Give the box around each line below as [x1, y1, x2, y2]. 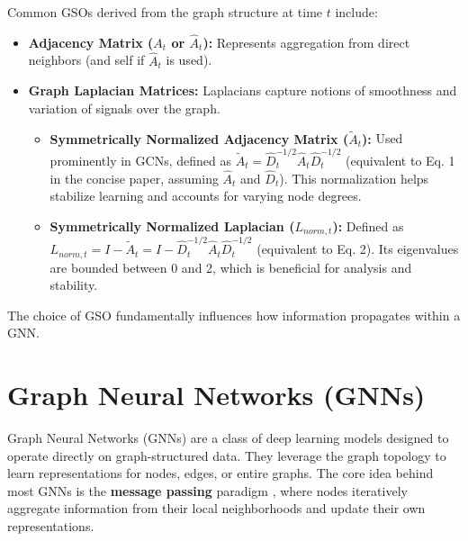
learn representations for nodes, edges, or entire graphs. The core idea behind [7, 464, 434, 482]
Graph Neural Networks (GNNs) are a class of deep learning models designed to [7, 428, 449, 447]
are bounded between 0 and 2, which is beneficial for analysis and [49, 257, 412, 276]
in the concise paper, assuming [49, 168, 219, 187]
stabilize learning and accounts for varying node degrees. [49, 186, 362, 205]
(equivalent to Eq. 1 [346, 150, 455, 169]
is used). [166, 50, 212, 69]
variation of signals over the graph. [28, 98, 220, 117]
